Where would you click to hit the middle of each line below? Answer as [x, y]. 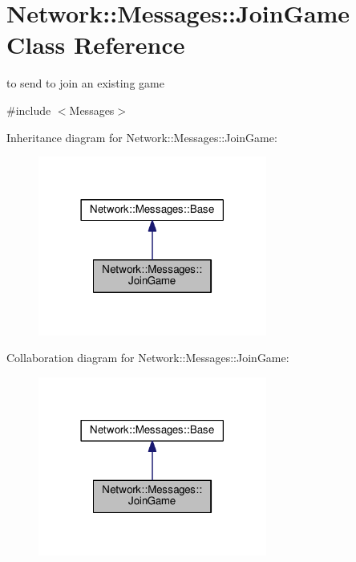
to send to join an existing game [85, 83]
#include [29, 110]
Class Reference [96, 45]
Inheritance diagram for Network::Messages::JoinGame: [142, 137]
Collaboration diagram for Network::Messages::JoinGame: [148, 358]
